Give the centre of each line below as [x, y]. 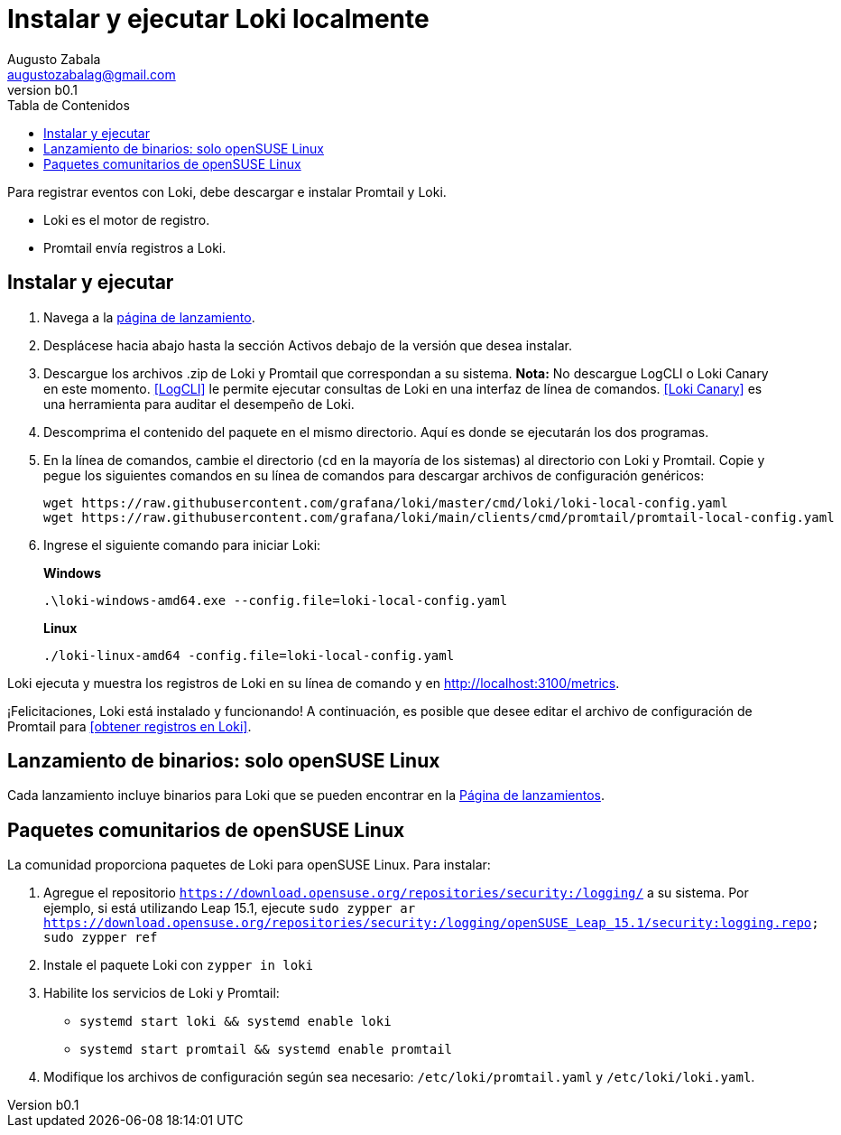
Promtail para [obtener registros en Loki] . [129, 726]
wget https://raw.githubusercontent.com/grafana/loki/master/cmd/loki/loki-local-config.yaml [386, 502]
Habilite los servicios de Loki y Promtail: [162, 993]
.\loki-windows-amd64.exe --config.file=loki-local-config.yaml [276, 600]
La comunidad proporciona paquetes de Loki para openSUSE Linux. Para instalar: [249, 865]
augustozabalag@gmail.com [92, 74]
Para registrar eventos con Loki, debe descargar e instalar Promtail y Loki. [227, 191]
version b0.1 [42, 89]
